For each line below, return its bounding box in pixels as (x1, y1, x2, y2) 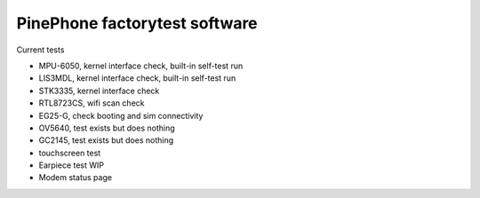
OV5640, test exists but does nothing (38, 123, 175, 133)
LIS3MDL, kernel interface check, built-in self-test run (38, 73, 236, 83)
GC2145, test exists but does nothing (38, 135, 173, 146)
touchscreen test (38, 147, 101, 158)
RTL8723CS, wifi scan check (38, 98, 145, 108)
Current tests (16, 44, 65, 55)
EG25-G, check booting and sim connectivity (38, 110, 204, 121)
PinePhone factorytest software (16, 13, 258, 33)
